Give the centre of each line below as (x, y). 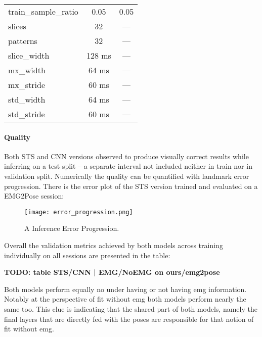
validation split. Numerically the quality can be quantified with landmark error (127, 176)
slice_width (29, 55)
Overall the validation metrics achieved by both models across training (114, 245)
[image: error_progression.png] (79, 212)
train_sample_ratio (43, 11)
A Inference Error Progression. (72, 228)
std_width (27, 99)
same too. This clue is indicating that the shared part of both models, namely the (131, 308)
